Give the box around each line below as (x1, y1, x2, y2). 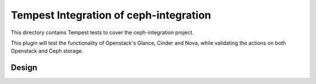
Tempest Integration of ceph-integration (11, 9, 211, 21)
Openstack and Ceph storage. (11, 48, 84, 54)
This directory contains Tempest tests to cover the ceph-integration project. (11, 29, 194, 36)
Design (11, 63, 37, 72)
